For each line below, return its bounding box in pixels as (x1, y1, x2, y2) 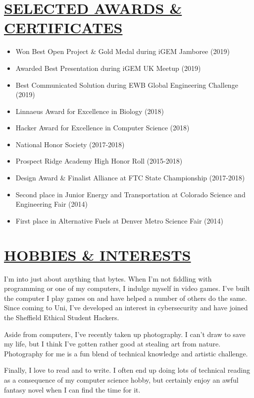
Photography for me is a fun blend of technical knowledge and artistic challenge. (4, 348, 248, 358)
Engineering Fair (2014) (15, 199, 88, 209)
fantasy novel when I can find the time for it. (4, 384, 141, 395)
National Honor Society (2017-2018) (15, 139, 125, 149)
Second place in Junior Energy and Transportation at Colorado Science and (15, 189, 246, 199)
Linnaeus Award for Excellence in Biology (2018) (15, 106, 164, 116)
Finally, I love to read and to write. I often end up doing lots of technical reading (4, 365, 251, 375)
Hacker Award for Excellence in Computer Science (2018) (15, 122, 190, 133)
